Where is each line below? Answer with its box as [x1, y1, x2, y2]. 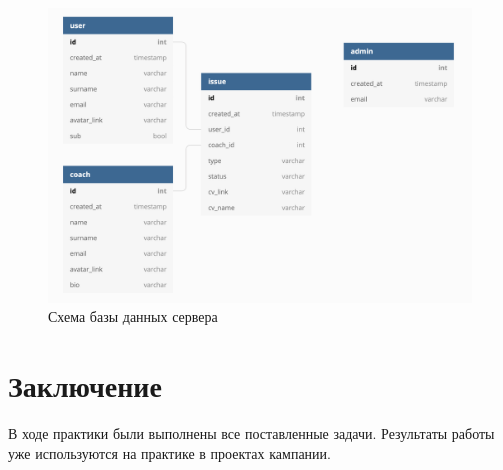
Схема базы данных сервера [48, 306, 218, 327]
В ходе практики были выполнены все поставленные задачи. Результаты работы [8, 423, 495, 444]
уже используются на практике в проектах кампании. [8, 442, 331, 463]
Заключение [8, 365, 162, 406]
